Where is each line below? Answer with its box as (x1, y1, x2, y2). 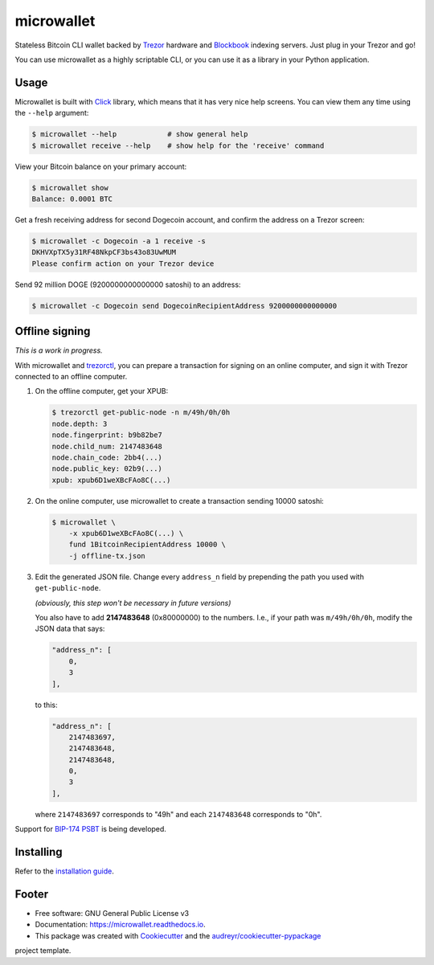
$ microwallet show (31, 183, 108, 192)
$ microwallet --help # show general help (31, 129, 248, 139)
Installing (14, 845, 63, 859)
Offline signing (14, 325, 91, 338)
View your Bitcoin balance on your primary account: (14, 162, 187, 171)
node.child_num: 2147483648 (51, 442, 162, 451)
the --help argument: (14, 108, 89, 118)
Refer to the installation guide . (14, 866, 114, 876)
